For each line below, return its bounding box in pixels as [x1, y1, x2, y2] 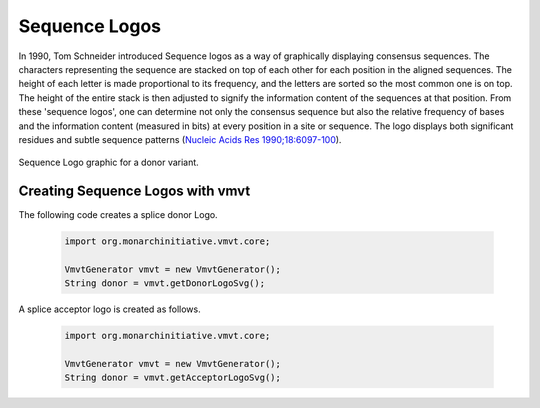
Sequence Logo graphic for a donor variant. [18, 156, 199, 169]
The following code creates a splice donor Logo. [18, 209, 219, 221]
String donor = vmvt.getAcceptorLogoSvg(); [64, 372, 282, 384]
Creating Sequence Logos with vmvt [18, 183, 251, 200]
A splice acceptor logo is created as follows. [18, 303, 201, 315]
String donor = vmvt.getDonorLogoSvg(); [64, 278, 265, 289]
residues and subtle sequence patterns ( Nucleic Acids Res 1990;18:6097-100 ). [18, 133, 342, 145]
